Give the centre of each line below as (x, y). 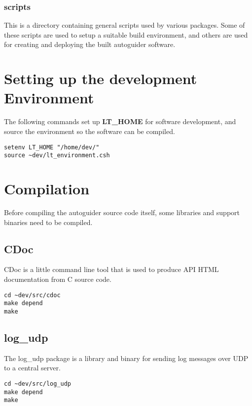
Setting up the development (101, 78)
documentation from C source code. (58, 279)
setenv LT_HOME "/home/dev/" (52, 147)
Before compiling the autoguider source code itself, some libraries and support (122, 212)
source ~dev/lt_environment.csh (57, 156)
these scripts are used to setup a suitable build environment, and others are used (126, 34)
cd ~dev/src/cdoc (32, 295)
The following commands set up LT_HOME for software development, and (120, 121)
